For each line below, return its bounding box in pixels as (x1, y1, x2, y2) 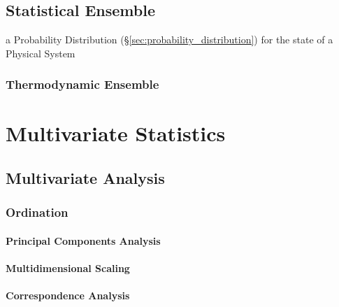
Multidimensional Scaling (6, 261, 130, 276)
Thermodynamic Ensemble (6, 76, 159, 93)
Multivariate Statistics (6, 119, 226, 148)
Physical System (6, 45, 75, 60)
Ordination (6, 204, 68, 221)
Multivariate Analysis (6, 167, 165, 188)
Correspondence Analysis (6, 288, 130, 303)
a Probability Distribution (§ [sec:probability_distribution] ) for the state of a (6, 32, 333, 47)
